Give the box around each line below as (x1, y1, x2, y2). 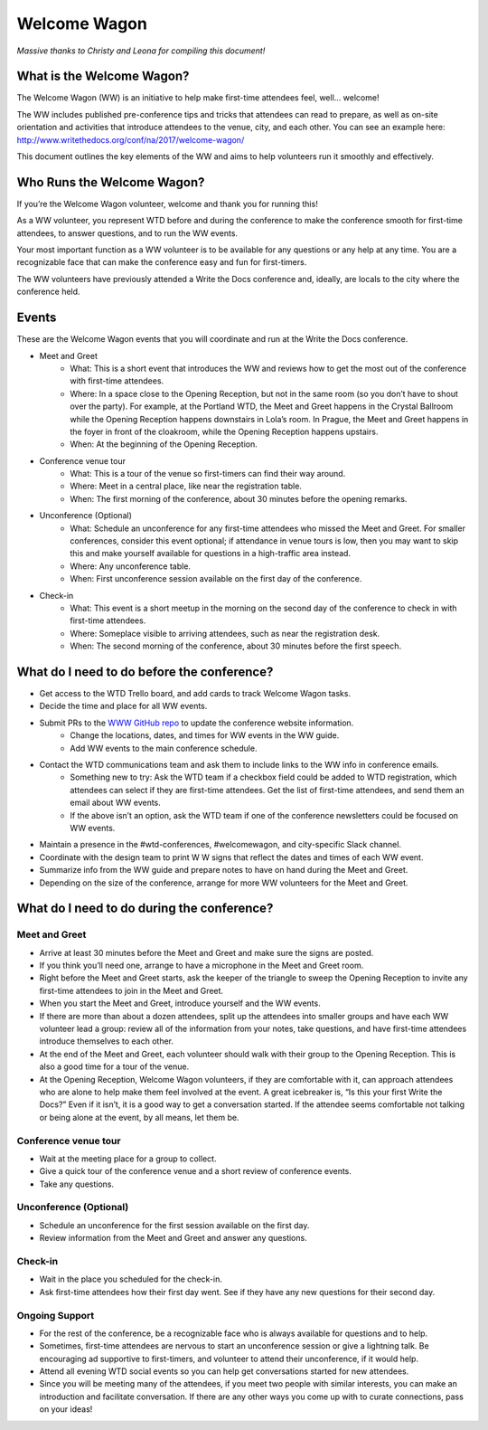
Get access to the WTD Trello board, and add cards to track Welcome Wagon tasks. (39, 688, 352, 699)
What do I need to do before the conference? (16, 664, 274, 679)
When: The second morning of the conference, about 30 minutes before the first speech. (70, 640, 402, 651)
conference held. (16, 286, 80, 298)
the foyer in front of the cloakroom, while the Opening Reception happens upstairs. (70, 426, 379, 437)
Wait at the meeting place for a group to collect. (39, 1153, 217, 1164)
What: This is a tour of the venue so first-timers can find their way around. (70, 469, 346, 479)
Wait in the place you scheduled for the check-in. (39, 1274, 223, 1284)
